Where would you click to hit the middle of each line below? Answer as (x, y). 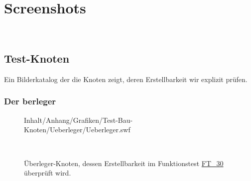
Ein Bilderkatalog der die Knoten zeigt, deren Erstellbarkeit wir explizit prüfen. (126, 79)
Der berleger (30, 101)
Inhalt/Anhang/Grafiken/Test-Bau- (78, 120)
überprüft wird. (48, 173)
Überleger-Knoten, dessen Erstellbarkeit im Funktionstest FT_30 (124, 163)
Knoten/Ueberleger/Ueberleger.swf (77, 130)
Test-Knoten (37, 58)
